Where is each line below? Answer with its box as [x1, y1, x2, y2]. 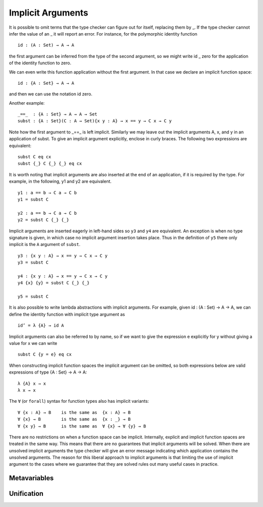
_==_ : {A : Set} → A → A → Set [18, 112, 97, 117]
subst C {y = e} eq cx [18, 352, 72, 357]
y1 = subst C [18, 196, 49, 202]
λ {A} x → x [18, 380, 46, 386]
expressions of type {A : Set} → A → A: [9, 369, 87, 375]
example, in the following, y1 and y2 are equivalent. [9, 178, 112, 185]
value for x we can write [9, 340, 57, 346]
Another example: [9, 100, 45, 106]
